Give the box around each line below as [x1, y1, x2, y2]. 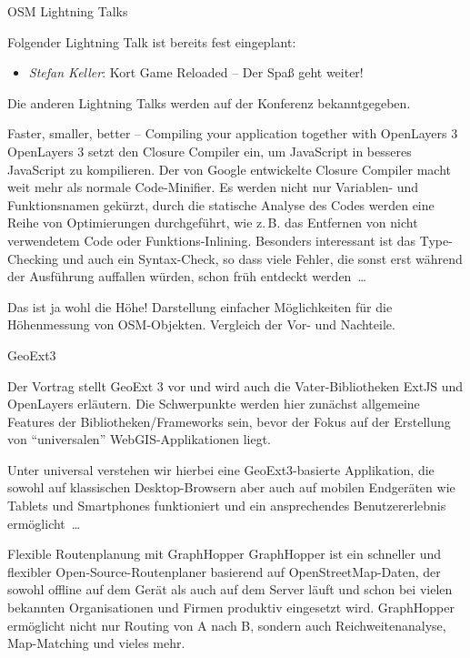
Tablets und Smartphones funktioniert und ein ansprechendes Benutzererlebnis [7, 496, 446, 515]
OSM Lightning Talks [7, 2, 128, 20]
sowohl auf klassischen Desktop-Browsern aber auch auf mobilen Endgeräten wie [7, 478, 455, 497]
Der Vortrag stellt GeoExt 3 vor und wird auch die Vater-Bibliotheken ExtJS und [7, 376, 464, 395]
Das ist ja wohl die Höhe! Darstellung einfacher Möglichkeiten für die [7, 297, 393, 316]
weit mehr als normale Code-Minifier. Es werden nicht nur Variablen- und [7, 177, 419, 197]
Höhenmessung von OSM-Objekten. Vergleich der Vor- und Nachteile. [7, 315, 395, 334]
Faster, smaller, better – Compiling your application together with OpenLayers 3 [7, 124, 458, 143]
